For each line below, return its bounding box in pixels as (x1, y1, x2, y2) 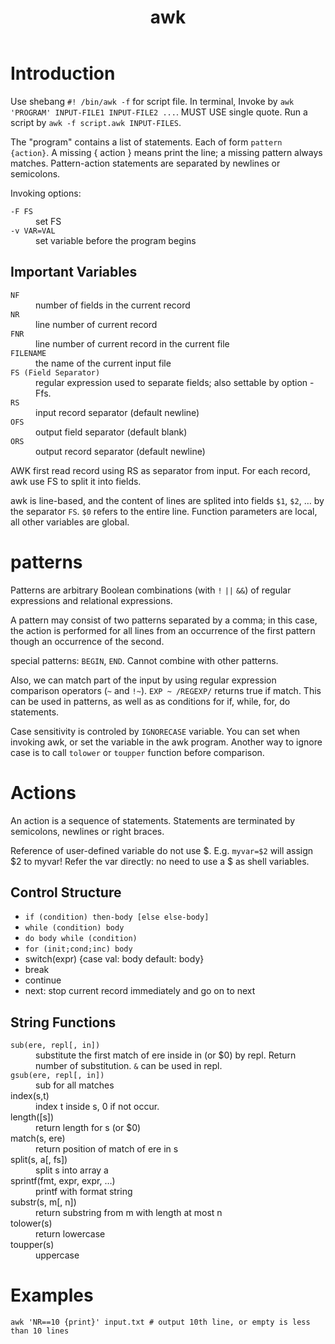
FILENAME (10, 348, 47, 358)
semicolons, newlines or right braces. (10, 825, 165, 837)
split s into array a (35, 1164, 109, 1176)
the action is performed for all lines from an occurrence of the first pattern (10, 624, 316, 636)
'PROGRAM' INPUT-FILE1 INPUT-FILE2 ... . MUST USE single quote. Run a (10, 106, 308, 118)
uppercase (35, 1249, 80, 1261)
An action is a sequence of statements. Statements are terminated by (10, 814, 295, 826)
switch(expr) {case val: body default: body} (24, 953, 205, 965)
